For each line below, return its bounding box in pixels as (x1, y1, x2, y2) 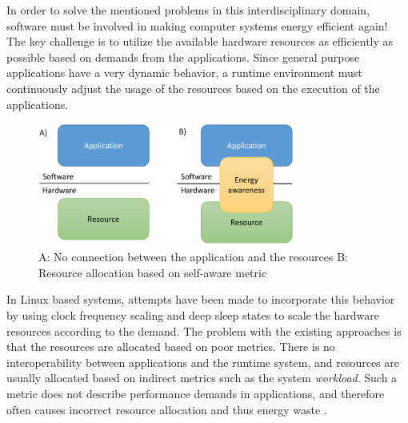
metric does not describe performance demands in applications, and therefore (6, 385, 385, 401)
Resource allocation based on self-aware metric (38, 264, 267, 280)
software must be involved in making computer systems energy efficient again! (6, 17, 388, 34)
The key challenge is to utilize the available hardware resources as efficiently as (6, 33, 394, 50)
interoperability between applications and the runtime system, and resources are (6, 353, 400, 370)
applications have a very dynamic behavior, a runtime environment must (6, 64, 362, 81)
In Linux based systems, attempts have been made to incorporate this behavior (6, 291, 395, 308)
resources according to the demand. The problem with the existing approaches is (6, 322, 402, 339)
